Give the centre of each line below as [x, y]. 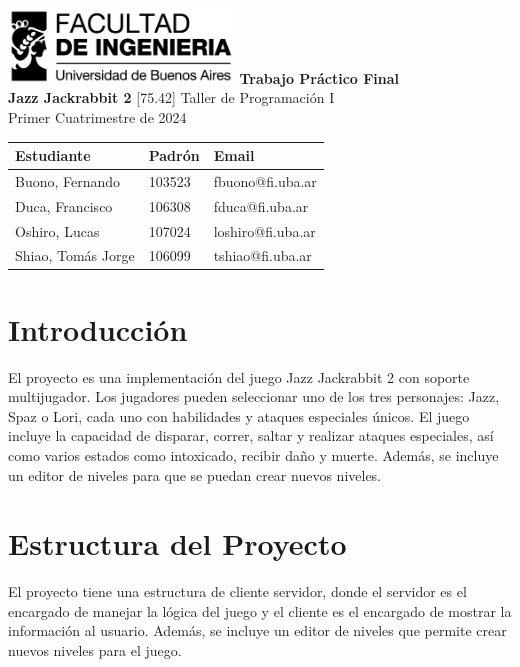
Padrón [174, 155]
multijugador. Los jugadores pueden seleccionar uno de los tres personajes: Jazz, [254, 396]
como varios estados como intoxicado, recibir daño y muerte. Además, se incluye [253, 454]
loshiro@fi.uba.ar [264, 230]
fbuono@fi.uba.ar [265, 180]
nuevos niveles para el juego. [95, 650]
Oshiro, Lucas [57, 230]
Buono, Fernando [68, 180]
